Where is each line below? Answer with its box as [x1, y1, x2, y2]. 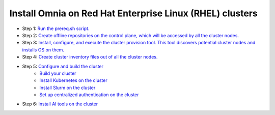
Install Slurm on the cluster [39, 84, 96, 91]
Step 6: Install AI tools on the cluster [22, 101, 98, 107]
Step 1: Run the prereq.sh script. [22, 25, 90, 32]
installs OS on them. [22, 46, 65, 53]
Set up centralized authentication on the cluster [39, 92, 140, 98]
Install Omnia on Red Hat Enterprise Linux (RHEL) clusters [9, 8, 258, 19]
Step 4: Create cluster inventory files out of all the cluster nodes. [22, 54, 158, 60]
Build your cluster [39, 70, 76, 76]
